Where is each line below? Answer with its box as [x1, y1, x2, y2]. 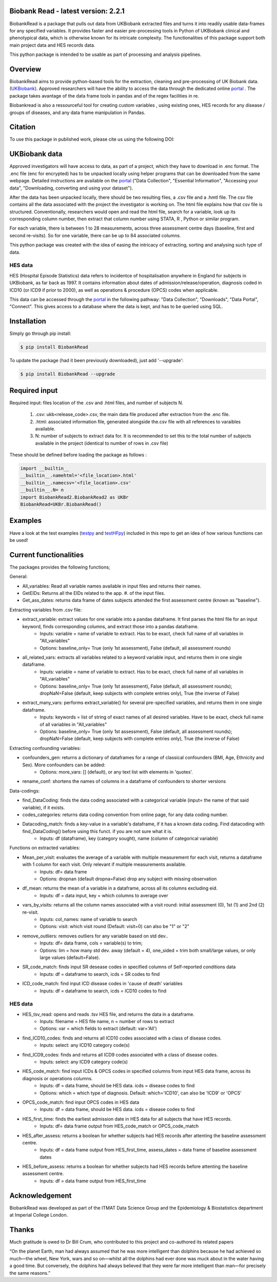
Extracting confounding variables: [9, 745, 81, 751]
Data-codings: [9, 787, 40, 794]
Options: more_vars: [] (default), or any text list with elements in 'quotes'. [39, 768, 193, 775]
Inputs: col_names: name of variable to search [39, 916, 137, 922]
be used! [9, 537, 28, 543]
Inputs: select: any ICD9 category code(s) [39, 1059, 128, 1065]
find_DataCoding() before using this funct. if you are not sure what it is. [22, 828, 173, 834]
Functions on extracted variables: [9, 845, 81, 851]
